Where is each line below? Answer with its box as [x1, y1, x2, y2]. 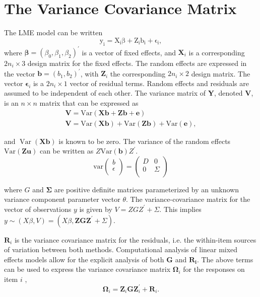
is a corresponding [188, 47, 245, 57]
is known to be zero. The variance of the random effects [58, 135, 231, 146]
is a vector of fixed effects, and [82, 47, 176, 57]
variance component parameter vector [4, 194, 120, 204]
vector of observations [4, 203, 72, 214]
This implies [163, 203, 202, 214]
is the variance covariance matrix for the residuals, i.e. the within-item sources [14, 234, 256, 245]
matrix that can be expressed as [39, 97, 139, 108]
